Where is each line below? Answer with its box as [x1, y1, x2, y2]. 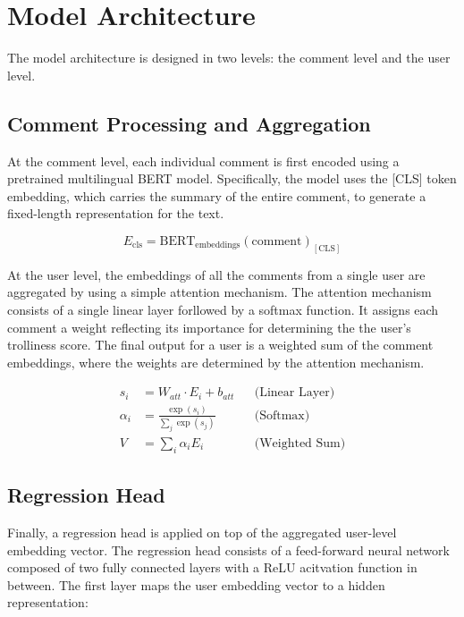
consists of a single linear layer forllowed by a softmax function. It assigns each [7, 300, 439, 318]
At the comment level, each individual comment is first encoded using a [7, 151, 400, 170]
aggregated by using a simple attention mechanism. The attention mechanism [7, 283, 432, 301]
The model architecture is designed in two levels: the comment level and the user [7, 48, 451, 67]
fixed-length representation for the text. [7, 204, 224, 223]
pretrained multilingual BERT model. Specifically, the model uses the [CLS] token [7, 169, 457, 188]
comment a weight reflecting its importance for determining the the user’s [7, 317, 411, 336]
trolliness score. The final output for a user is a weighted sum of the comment [7, 335, 434, 354]
